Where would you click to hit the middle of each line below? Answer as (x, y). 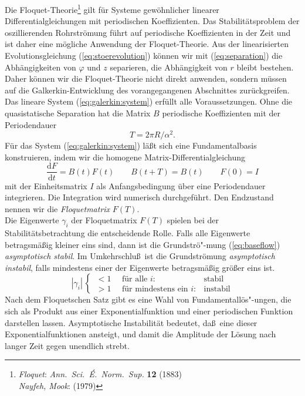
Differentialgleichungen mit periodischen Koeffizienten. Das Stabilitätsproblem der (152, 21)
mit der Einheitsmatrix (46, 185)
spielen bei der (193, 220)
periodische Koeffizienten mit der (221, 113)
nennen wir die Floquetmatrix (57, 208)
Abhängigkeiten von (40, 67)
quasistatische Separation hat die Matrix (78, 113)
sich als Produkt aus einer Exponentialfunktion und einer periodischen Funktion (149, 311)
